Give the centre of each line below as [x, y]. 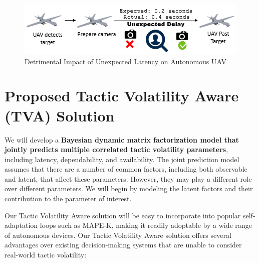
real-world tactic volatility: [46, 255]
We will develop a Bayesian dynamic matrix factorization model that [122, 139]
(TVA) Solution [60, 115]
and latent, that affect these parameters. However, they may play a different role [128, 178]
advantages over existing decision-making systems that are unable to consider [123, 245]
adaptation [21, 225]
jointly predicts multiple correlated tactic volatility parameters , [116, 149]
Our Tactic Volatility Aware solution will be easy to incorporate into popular [123, 215]
